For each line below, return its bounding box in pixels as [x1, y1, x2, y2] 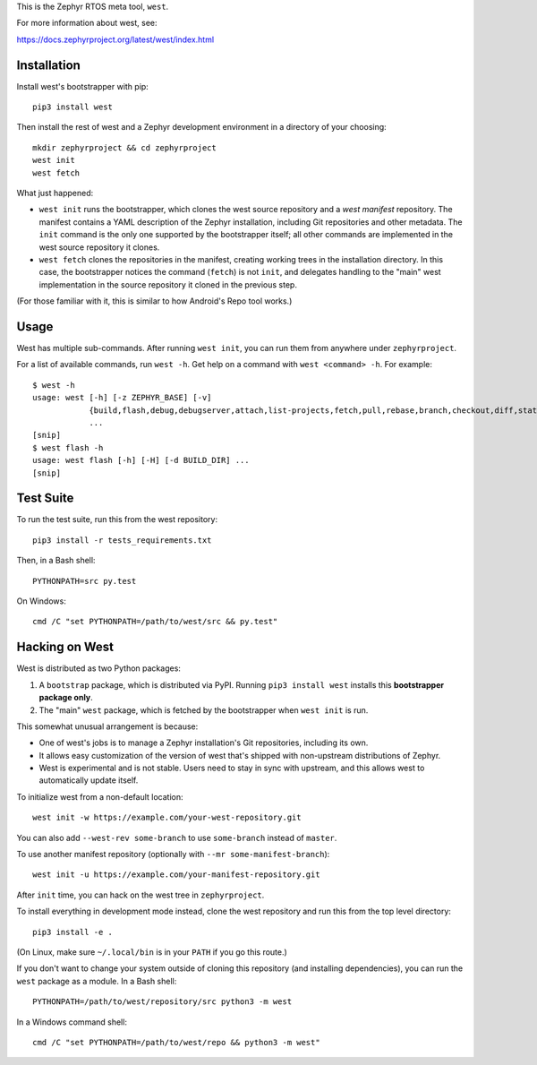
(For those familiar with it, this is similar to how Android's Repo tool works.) [16, 296, 293, 306]
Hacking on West [16, 640, 115, 655]
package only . [38, 692, 93, 703]
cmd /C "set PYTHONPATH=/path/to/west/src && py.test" [32, 616, 278, 627]
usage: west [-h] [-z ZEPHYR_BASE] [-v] [32, 392, 212, 403]
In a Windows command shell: [16, 1017, 127, 1027]
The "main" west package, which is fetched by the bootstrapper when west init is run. [38, 704, 369, 716]
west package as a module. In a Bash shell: [16, 975, 177, 986]
